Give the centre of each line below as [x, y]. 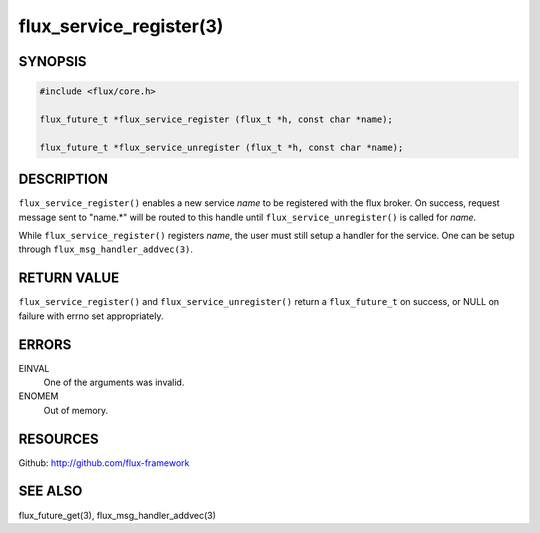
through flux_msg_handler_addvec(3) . [106, 249]
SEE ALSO [50, 491]
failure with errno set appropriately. [91, 316]
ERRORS [45, 344]
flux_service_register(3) [121, 26]
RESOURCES [58, 438]
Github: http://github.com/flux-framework [104, 462]
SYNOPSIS [52, 61]
